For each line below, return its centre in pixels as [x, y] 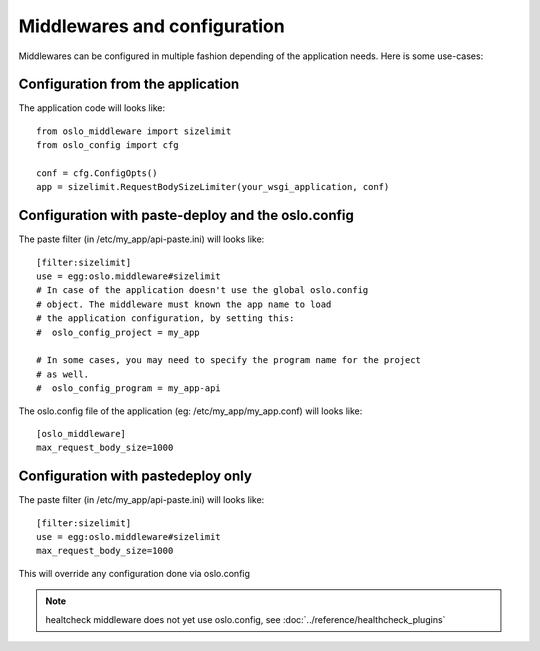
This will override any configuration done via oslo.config [134, 573]
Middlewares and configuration [151, 26]
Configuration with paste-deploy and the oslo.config [186, 215]
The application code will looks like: [91, 108]
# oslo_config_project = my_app [118, 332]
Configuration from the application [129, 84]
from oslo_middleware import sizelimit [134, 131]
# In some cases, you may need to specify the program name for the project [229, 360]
